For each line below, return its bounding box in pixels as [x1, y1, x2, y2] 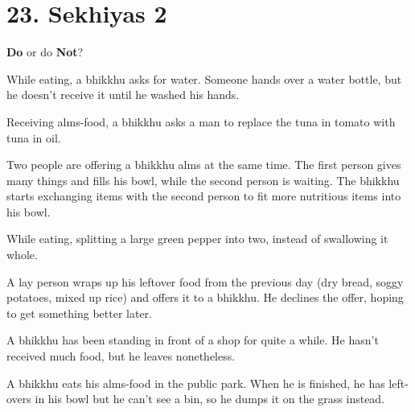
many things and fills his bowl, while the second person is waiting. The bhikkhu [6, 171, 400, 188]
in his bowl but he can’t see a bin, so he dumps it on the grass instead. [35, 390, 385, 407]
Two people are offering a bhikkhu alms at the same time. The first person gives [6, 156, 401, 173]
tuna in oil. [6, 129, 61, 146]
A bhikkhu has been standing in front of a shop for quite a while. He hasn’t [6, 332, 379, 348]
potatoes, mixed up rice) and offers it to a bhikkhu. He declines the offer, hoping [6, 289, 404, 306]
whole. [6, 246, 38, 263]
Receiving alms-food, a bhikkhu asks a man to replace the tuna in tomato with [6, 113, 396, 130]
